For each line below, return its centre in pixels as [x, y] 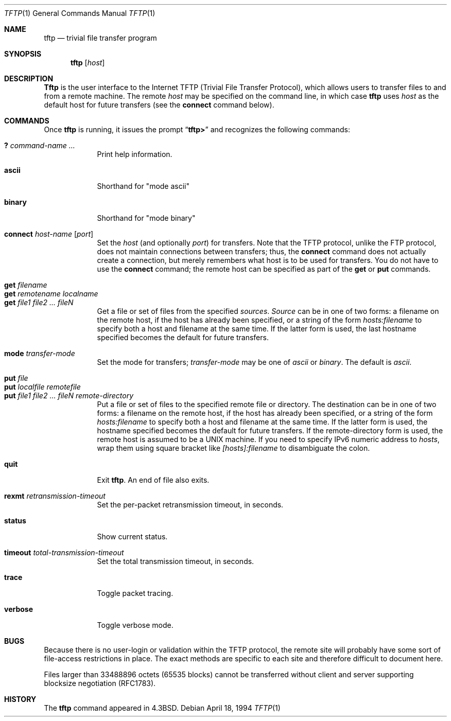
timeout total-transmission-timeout [64, 552]
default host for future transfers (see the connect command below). [159, 105]
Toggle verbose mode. [135, 625]
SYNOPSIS [23, 54]
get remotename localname [51, 294]
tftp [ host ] [88, 63]
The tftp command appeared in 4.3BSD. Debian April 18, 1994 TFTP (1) [162, 708]
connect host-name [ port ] [49, 234]
